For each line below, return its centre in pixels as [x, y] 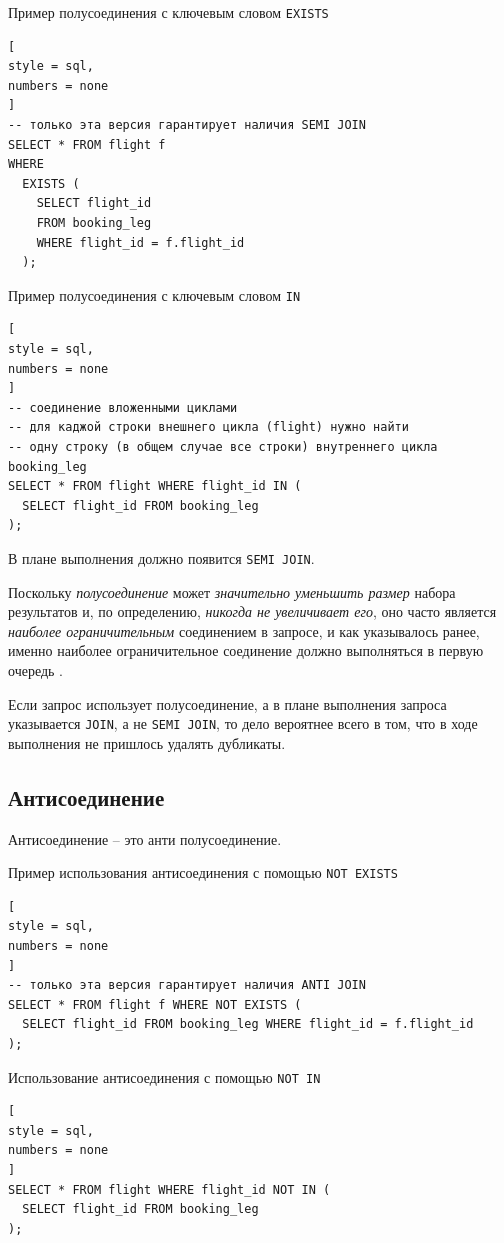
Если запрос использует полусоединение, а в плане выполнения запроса [227, 703]
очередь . [35, 670]
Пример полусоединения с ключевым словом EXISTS [168, 12]
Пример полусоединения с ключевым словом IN [154, 294]
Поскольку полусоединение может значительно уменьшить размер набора [232, 591]
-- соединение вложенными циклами [123, 407]
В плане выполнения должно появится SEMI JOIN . [161, 557]
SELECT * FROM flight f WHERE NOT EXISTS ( [155, 1004]
